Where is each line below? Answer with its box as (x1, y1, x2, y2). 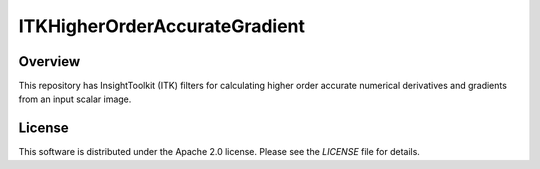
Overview (18, 53, 81, 70)
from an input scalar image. (18, 93, 132, 105)
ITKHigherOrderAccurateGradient (18, 15, 305, 37)
